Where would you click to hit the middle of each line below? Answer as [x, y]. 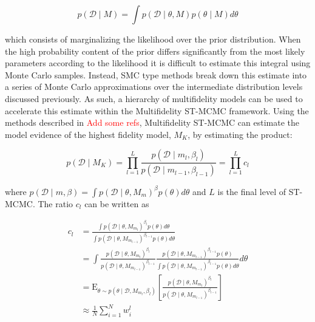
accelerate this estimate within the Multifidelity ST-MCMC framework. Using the [157, 110]
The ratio [56, 203]
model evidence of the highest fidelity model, [88, 134]
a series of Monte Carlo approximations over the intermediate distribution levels [154, 87]
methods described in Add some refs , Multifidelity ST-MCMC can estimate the [152, 122]
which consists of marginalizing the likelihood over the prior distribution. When [153, 39]
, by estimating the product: [240, 134]
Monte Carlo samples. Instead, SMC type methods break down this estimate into [156, 74]
